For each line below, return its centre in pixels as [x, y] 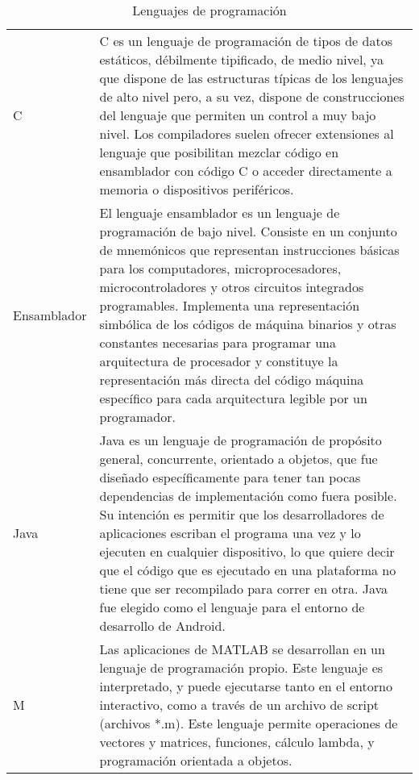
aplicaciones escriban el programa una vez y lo [230, 533]
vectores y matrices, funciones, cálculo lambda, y [237, 742]
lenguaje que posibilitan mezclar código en [219, 152]
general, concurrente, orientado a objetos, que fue [239, 459]
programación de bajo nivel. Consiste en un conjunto [248, 231]
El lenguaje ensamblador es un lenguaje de [220, 213]
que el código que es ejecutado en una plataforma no [248, 570]
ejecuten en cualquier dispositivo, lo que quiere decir [247, 551]
